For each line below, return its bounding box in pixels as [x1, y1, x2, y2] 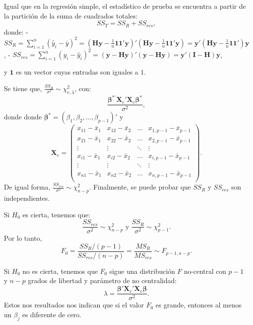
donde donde [4, 112, 42, 122]
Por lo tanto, [4, 233, 42, 243]
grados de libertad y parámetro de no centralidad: [28, 275, 177, 286]
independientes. [4, 192, 50, 203]
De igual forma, [4, 182, 51, 192]
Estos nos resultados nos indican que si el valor [4, 300, 144, 310]
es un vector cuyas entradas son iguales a [16, 67, 139, 77]
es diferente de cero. [22, 309, 82, 319]
